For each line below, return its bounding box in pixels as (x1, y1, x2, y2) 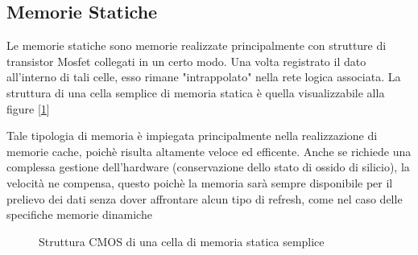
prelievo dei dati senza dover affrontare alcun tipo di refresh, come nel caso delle (6, 190, 403, 207)
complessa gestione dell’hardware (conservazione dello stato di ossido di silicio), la (6, 158, 410, 175)
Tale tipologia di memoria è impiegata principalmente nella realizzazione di (6, 127, 378, 144)
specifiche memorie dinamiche (6, 206, 152, 223)
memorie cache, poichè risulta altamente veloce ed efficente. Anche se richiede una (6, 142, 412, 159)
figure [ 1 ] (6, 100, 50, 117)
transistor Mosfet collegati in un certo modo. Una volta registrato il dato (6, 52, 366, 69)
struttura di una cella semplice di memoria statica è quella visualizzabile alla (6, 84, 385, 101)
